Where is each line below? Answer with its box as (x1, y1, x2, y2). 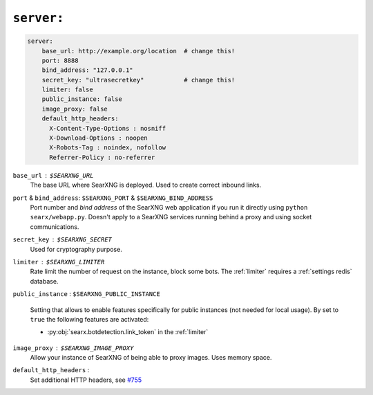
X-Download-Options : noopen (49, 134, 148, 142)
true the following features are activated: (30, 315, 149, 323)
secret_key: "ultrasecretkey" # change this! (41, 76, 236, 84)
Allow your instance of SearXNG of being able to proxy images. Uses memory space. (30, 353, 272, 362)
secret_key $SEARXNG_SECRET (12, 236, 112, 244)
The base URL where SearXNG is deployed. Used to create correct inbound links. (30, 181, 262, 190)
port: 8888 (41, 56, 79, 64)
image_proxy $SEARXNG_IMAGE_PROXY (12, 344, 134, 352)
